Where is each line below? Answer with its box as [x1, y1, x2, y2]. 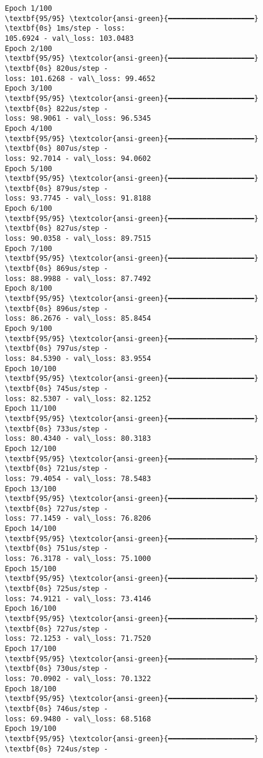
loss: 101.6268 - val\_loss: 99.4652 [5, 74, 156, 83]
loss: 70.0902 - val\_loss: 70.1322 [5, 674, 151, 683]
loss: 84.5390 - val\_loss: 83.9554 [5, 354, 151, 363]
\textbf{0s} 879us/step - [5, 184, 108, 193]
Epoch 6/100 [5, 204, 52, 213]
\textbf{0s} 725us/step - [5, 584, 108, 593]
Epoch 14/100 [5, 524, 56, 533]
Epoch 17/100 [5, 644, 56, 653]
